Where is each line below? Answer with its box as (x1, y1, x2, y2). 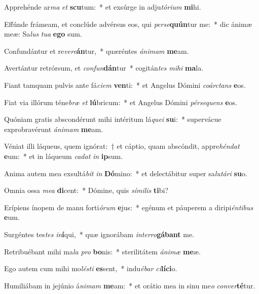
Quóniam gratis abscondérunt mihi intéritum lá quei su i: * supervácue (4, 114, 221, 124)
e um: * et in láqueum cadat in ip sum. (4, 150, 123, 161)
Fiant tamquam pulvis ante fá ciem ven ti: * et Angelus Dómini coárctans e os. (4, 79, 246, 90)
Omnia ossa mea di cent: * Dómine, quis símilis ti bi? (4, 185, 168, 195)
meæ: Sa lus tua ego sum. (4, 28, 82, 39)
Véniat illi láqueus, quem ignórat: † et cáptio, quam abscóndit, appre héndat (4, 141, 240, 151)
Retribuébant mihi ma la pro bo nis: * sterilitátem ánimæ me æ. (4, 246, 201, 256)
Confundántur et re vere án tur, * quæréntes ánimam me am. (4, 45, 189, 56)
